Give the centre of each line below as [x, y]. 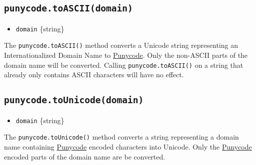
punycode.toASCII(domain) [68, 8]
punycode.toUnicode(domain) [74, 100]
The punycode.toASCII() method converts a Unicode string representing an [121, 45]
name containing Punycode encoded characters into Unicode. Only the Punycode [128, 147]
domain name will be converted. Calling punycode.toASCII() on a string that [124, 65]
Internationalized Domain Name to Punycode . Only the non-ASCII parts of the [126, 55]
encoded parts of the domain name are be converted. [85, 156]
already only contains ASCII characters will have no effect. [94, 75]
